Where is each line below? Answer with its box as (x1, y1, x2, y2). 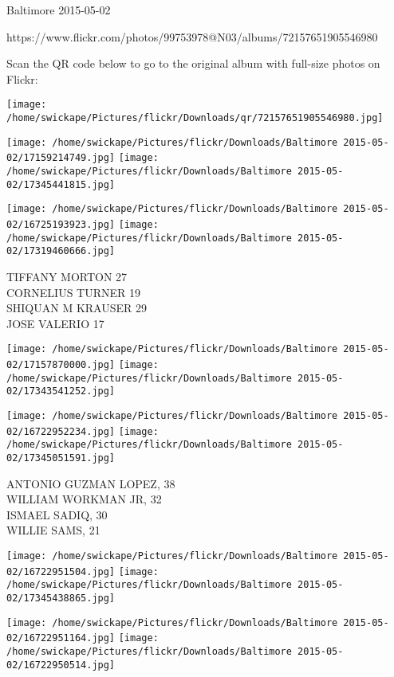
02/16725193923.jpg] (6, 218, 116, 230)
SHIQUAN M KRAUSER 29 (6, 299, 147, 316)
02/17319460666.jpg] (6, 245, 116, 257)
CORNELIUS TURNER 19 (6, 284, 140, 300)
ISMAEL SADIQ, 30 (6, 506, 108, 522)
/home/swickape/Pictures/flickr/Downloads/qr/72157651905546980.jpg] (6, 112, 384, 124)
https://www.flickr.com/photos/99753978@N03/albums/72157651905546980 (6, 28, 378, 45)
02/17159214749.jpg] (6, 152, 116, 164)
